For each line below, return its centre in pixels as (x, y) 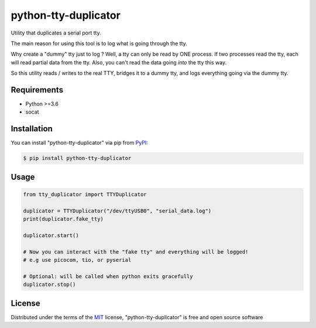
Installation (32, 129)
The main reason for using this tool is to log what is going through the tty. (99, 43)
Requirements (37, 90)
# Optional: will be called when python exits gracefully (108, 276)
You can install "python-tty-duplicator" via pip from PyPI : (80, 143)
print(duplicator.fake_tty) (63, 219)
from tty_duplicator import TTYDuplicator (85, 194)
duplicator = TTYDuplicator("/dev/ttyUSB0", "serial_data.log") (117, 211)
